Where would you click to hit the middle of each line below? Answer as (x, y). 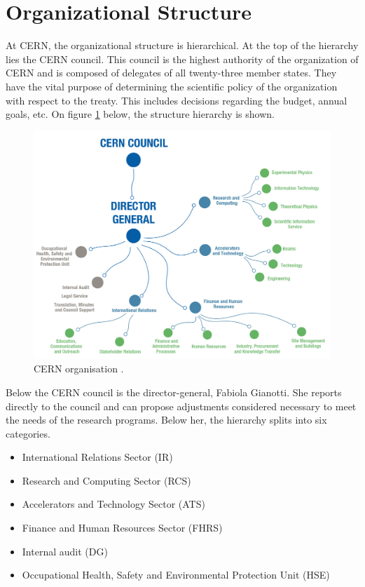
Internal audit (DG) (65, 551)
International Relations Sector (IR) (97, 457)
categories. (28, 433)
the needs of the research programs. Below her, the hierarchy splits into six (166, 420)
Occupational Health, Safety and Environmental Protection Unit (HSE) (176, 575)
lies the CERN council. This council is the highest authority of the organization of (182, 59)
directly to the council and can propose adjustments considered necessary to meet (181, 406)
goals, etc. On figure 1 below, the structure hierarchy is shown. (140, 114)
